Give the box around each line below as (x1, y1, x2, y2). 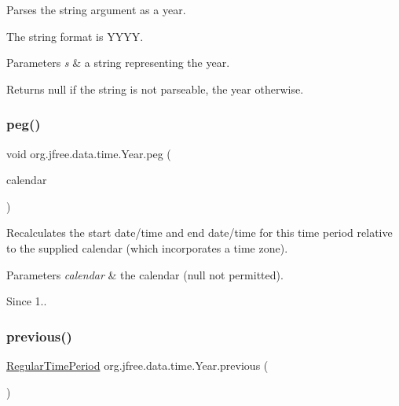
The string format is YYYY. (6, 28, 144, 44)
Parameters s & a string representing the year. (6, 54, 230, 71)
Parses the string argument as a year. (6, 2, 186, 17)
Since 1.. (6, 293, 47, 309)
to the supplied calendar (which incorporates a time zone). (6, 239, 288, 256)
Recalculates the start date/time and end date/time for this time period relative (6, 224, 393, 241)
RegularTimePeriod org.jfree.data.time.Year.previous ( (6, 356, 269, 373)
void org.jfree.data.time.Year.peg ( (6, 145, 171, 161)
